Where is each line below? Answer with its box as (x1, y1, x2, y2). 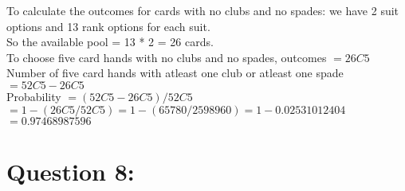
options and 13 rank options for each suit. (6, 18, 210, 34)
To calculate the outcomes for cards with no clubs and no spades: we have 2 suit (6, 2, 399, 18)
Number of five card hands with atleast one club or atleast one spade (6, 64, 344, 81)
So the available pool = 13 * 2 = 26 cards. (6, 33, 214, 50)
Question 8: (6, 154, 135, 187)
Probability (6, 88, 61, 104)
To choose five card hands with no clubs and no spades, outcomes (6, 49, 327, 65)
